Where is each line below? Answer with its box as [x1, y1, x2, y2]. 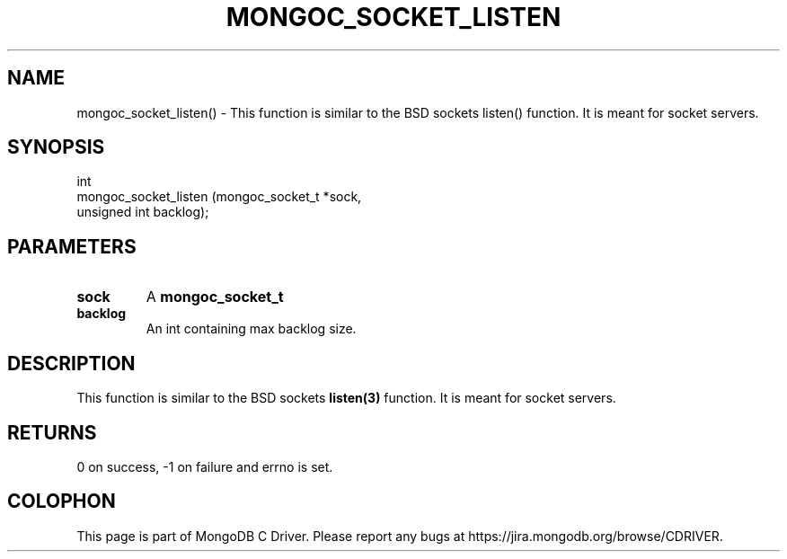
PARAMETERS [7, 235, 137, 258]
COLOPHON [7, 490, 116, 513]
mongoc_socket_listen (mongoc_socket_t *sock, [76, 189, 362, 205]
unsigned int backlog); [76, 204, 209, 220]
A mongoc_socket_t [146, 288, 284, 306]
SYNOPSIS [7, 136, 105, 159]
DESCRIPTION [7, 351, 136, 375]
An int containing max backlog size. [146, 321, 357, 337]
